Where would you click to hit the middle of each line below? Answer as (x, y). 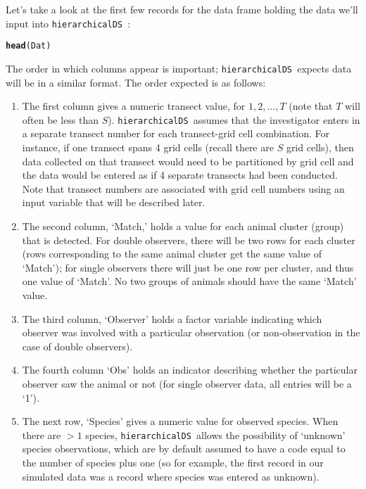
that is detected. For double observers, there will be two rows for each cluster (189, 240)
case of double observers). (77, 346)
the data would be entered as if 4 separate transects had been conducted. (180, 175)
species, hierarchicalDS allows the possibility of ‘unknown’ (215, 434)
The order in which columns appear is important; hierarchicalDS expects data (179, 68)
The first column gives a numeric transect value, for (134, 106)
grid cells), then (320, 147)
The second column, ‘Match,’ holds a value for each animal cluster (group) (183, 226)
